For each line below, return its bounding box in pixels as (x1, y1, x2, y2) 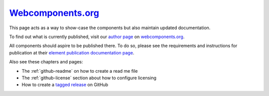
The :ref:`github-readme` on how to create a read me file (21, 68, 138, 74)
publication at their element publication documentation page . (9, 49, 134, 55)
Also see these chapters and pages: (9, 59, 83, 65)
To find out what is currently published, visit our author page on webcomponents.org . (9, 34, 185, 40)
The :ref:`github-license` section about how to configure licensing (21, 75, 157, 81)
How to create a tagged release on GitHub (21, 82, 109, 88)
